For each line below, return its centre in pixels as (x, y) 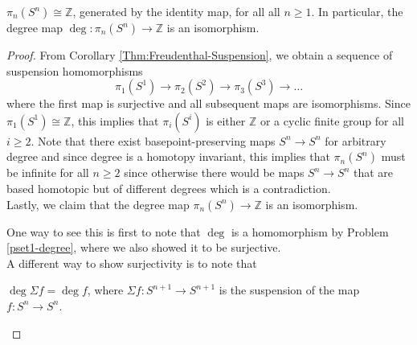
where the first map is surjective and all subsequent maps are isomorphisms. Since (208, 103)
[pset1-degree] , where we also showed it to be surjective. (144, 247)
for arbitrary (356, 140)
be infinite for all (48, 172)
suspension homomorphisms (75, 70)
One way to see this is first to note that (104, 231)
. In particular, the (357, 11)
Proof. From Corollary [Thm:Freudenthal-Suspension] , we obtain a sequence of (200, 55)
